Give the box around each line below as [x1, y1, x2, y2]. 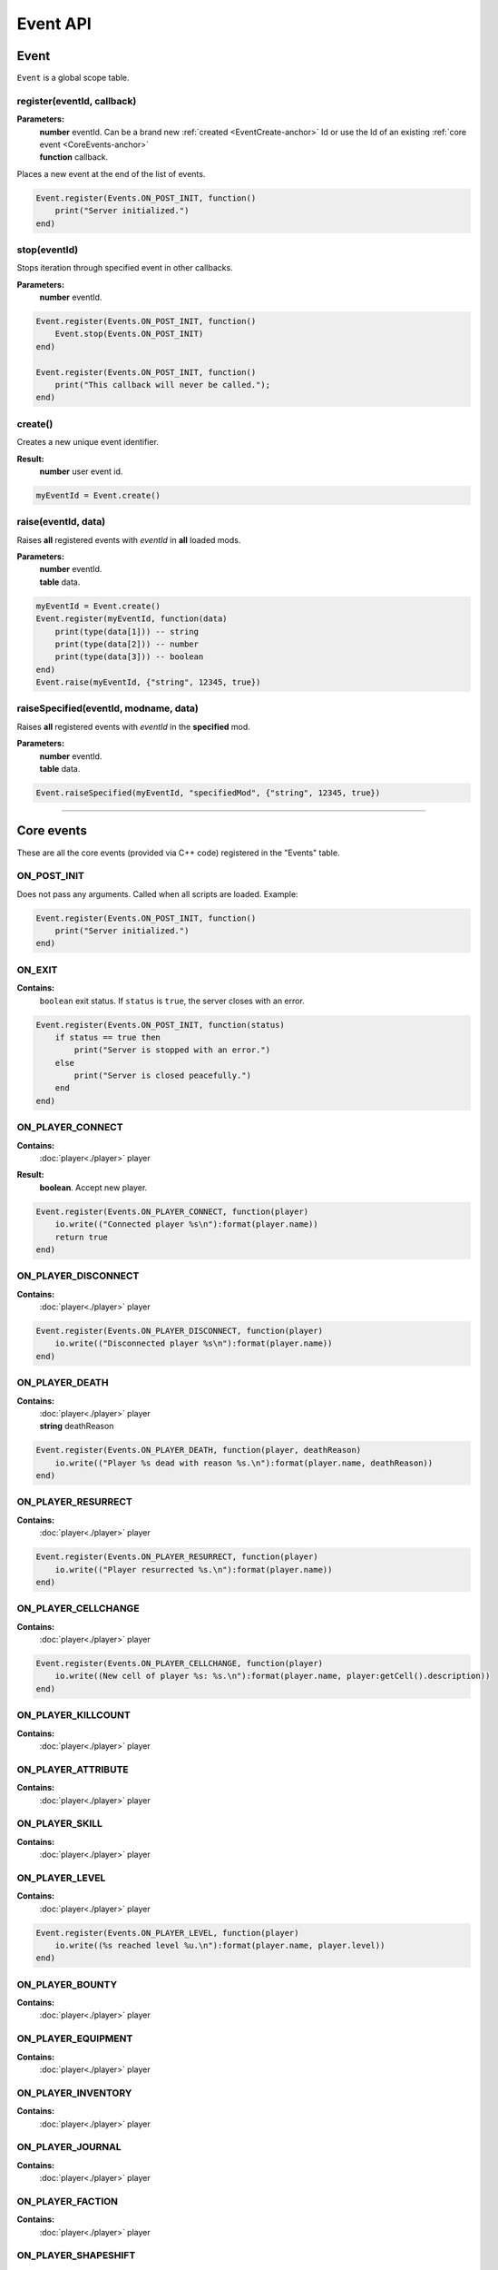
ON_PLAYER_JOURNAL [16, 2141, 122, 2154]
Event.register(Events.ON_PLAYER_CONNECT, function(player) [35, 1206, 309, 1217]
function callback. [39, 152, 109, 163]
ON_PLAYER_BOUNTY [16, 1978, 118, 1990]
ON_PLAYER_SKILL [16, 1817, 103, 1830]
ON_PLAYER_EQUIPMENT [16, 2032, 133, 2045]
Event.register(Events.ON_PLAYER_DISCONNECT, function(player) [35, 1326, 324, 1337]
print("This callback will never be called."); [54, 380, 271, 390]
